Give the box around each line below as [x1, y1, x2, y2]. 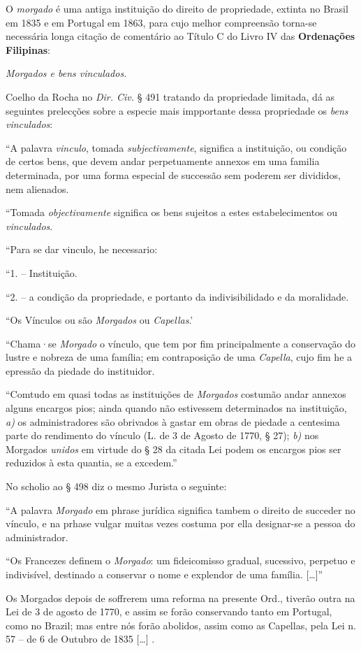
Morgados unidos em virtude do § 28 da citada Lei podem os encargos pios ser [6, 441, 341, 456]
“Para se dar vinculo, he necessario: [6, 242, 158, 257]
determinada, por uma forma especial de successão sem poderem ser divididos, [6, 167, 341, 182]
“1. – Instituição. [6, 265, 78, 280]
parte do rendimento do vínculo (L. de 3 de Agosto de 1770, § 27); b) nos [6, 428, 319, 443]
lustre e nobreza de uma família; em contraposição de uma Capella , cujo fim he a [6, 350, 353, 364]
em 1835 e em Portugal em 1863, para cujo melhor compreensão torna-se [6, 15, 317, 29]
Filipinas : [6, 42, 50, 57]
